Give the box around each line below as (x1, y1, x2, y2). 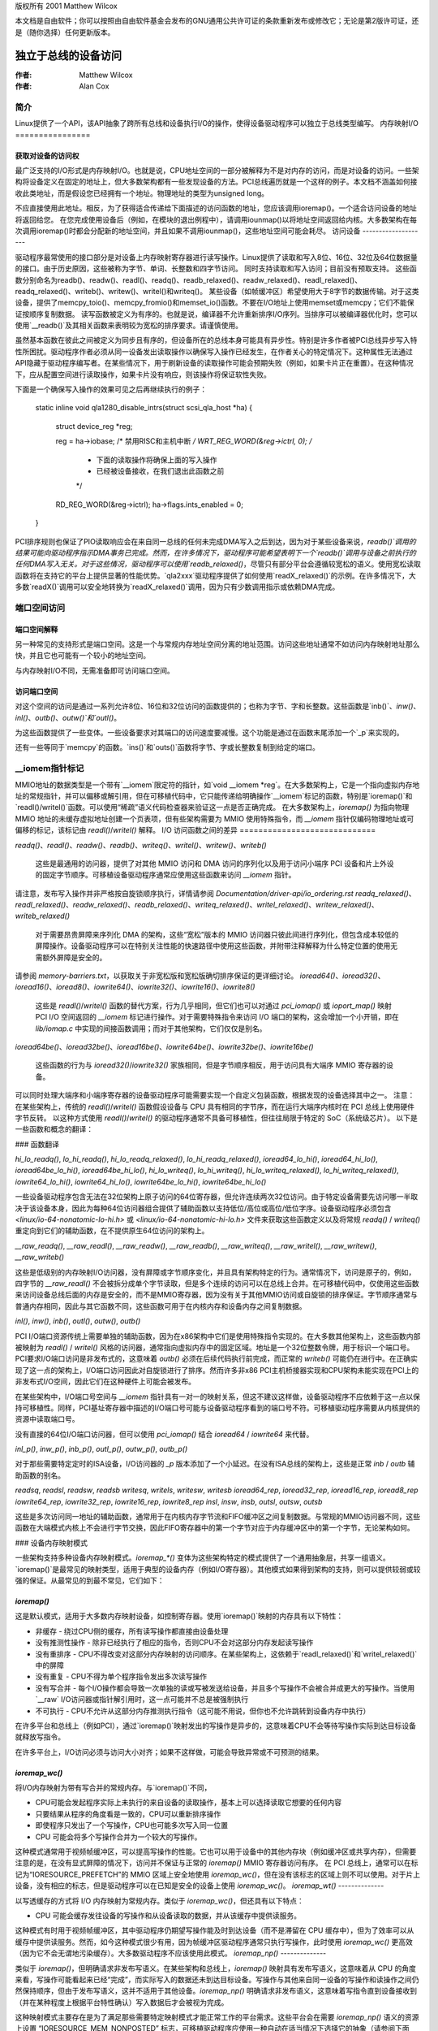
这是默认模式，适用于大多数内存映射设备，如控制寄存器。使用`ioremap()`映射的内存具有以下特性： (15, 1611, 344, 1621)
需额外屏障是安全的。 (35, 952, 107, 962)
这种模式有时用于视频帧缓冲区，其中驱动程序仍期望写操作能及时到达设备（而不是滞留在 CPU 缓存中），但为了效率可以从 (15, 1925, 414, 1935)
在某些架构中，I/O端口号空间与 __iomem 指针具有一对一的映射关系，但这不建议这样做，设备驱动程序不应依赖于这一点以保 (15, 1392, 421, 1401)
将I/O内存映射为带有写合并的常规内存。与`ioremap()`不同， (15, 1783, 212, 1793)
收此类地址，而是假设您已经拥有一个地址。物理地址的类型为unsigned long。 (15, 188, 269, 198)
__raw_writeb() (15, 1252, 65, 1262)
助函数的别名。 (15, 1470, 65, 1480)
